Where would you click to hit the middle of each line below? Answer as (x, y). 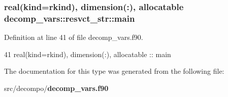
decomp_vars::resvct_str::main (70, 18)
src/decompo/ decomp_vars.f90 (56, 88)
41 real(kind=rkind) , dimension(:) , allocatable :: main (88, 54)
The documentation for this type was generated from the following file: (114, 71)
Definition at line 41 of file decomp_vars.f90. (74, 37)
